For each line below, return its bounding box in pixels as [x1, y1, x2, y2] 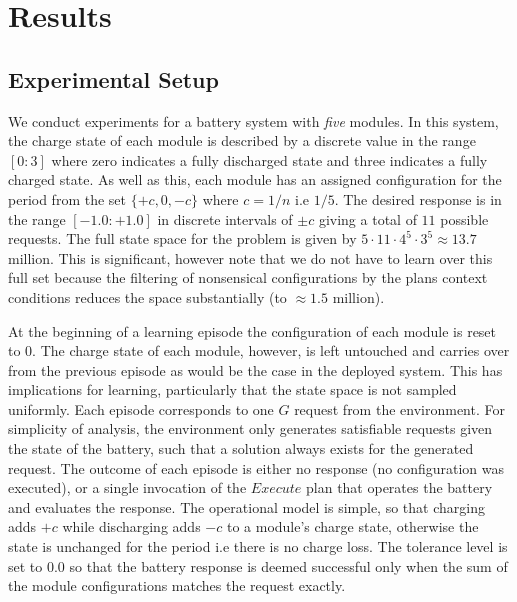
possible [440, 208, 489, 229]
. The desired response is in [334, 188, 502, 209]
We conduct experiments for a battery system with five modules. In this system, [8, 110, 499, 131]
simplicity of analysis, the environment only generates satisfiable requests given [8, 418, 493, 439]
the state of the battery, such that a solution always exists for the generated [8, 438, 474, 459]
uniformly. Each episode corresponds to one [8, 398, 274, 419]
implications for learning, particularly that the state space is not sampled [8, 379, 457, 400]
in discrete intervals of [157, 208, 293, 229]
